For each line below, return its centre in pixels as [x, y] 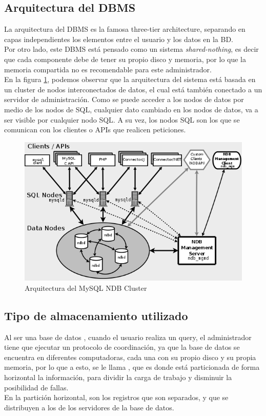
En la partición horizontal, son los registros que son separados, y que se [116, 397]
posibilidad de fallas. [36, 387]
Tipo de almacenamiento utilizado [96, 315]
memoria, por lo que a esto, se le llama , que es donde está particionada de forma [132, 367]
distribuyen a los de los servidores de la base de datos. [89, 407]
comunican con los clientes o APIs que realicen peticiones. [95, 130]
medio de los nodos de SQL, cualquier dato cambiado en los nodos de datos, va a [131, 109]
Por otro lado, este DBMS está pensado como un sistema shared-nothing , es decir [131, 49]
